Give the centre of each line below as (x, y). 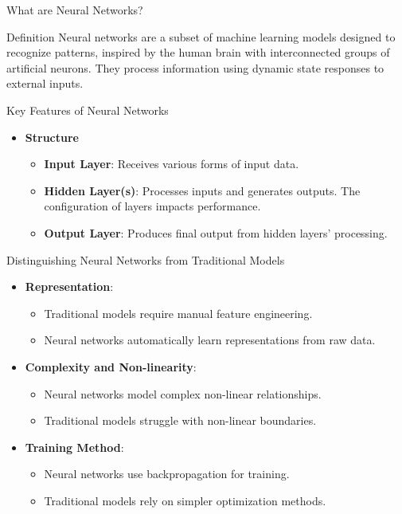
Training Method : (74, 447)
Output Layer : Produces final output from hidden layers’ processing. (216, 232)
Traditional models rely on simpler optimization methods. (185, 500)
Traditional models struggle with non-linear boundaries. (180, 420)
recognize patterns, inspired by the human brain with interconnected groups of (198, 52)
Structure (52, 137)
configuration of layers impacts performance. (152, 206)
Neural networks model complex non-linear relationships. (183, 393)
